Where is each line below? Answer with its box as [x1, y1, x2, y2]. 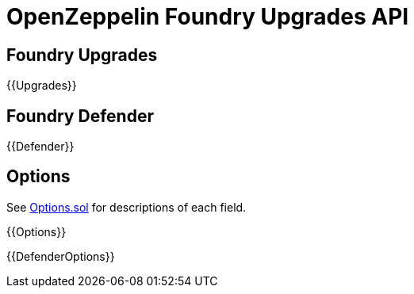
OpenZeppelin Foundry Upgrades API [6, 3, 409, 30]
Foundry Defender [6, 105, 154, 126]
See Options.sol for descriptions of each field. [6, 200, 247, 214]
